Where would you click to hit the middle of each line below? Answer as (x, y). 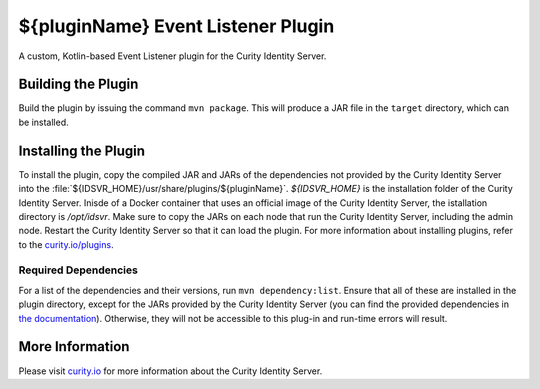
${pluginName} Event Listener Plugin (176, 26)
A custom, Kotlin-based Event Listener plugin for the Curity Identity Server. (172, 56)
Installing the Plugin (81, 150)
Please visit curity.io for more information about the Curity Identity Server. (170, 371)
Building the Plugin (78, 84)
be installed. (43, 122)
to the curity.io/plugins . (66, 244)
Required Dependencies (78, 270)
